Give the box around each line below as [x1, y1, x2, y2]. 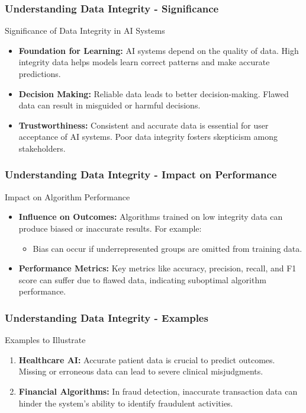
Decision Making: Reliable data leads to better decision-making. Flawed [18, 87, 289, 100]
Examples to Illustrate [5, 334, 86, 346]
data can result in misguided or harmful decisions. [18, 99, 201, 111]
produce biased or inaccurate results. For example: [18, 222, 202, 234]
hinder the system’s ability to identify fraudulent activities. [18, 396, 233, 409]
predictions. [18, 68, 61, 79]
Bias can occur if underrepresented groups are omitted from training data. [33, 242, 302, 254]
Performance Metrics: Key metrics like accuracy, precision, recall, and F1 [18, 262, 297, 274]
